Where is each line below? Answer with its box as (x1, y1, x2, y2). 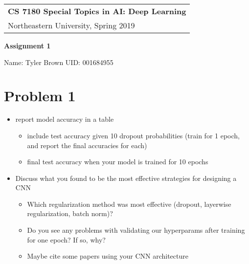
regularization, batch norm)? (27, 208, 113, 219)
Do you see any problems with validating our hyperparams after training (27, 225, 245, 235)
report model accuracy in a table (15, 114, 114, 124)
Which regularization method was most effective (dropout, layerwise (27, 198, 231, 209)
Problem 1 (4, 86, 76, 106)
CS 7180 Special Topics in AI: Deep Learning (8, 5, 186, 17)
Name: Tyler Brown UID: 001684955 (4, 57, 113, 67)
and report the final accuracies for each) (27, 140, 147, 150)
